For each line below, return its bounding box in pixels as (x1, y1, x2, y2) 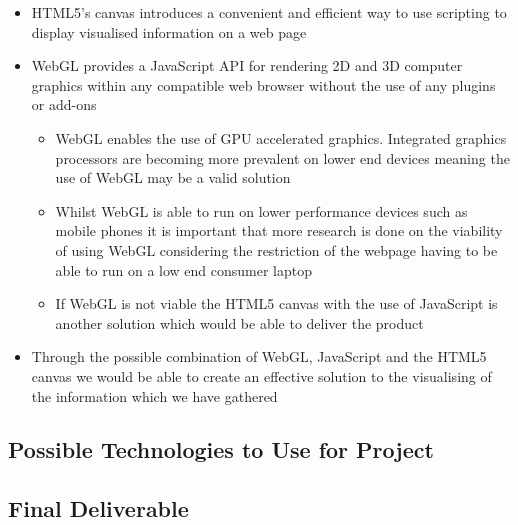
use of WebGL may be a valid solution (55, 167, 291, 188)
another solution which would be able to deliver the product (55, 312, 424, 333)
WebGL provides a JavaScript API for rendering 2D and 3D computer (31, 55, 463, 76)
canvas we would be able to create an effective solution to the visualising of (31, 365, 492, 386)
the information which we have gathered (31, 385, 278, 406)
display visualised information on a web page (31, 21, 307, 42)
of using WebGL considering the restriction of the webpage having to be (55, 239, 498, 260)
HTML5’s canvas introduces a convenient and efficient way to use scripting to (31, 2, 507, 22)
